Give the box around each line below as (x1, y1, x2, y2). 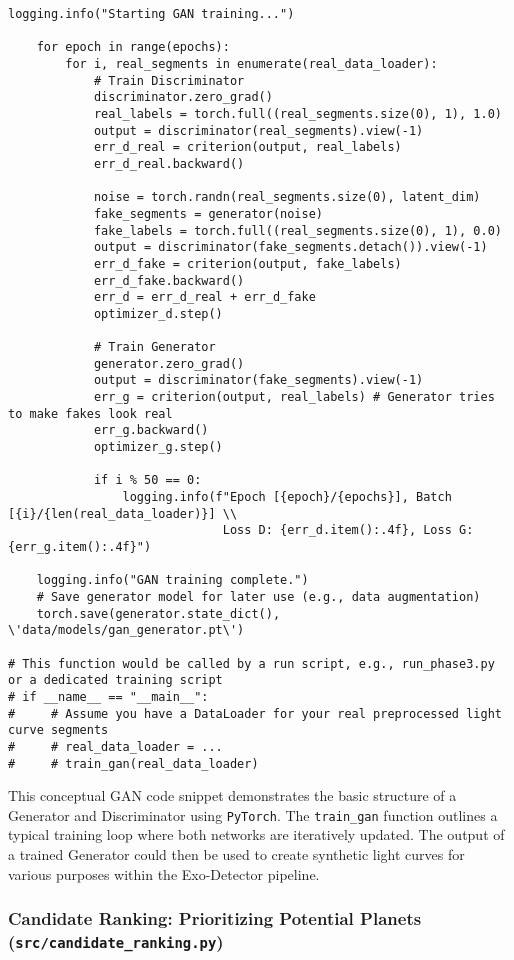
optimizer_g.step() (93, 440, 223, 455)
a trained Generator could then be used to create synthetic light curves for (8, 844, 465, 865)
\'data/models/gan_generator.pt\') (8, 623, 245, 638)
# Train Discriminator (93, 73, 245, 88)
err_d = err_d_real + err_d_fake (93, 290, 316, 305)
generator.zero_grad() (93, 356, 245, 371)
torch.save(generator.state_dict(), (36, 606, 281, 621)
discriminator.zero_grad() (93, 90, 273, 105)
